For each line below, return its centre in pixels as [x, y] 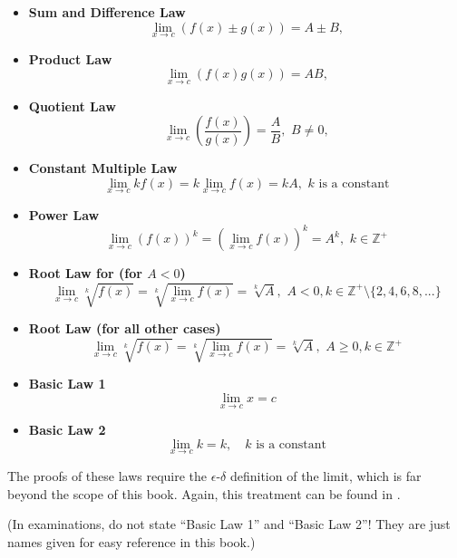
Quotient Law [72, 106]
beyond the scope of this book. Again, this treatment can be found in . [204, 493]
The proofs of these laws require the [107, 476]
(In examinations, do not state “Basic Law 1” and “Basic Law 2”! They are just [229, 524]
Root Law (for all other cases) [125, 328]
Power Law [64, 215]
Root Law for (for [85, 273]
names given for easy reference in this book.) [131, 541]
